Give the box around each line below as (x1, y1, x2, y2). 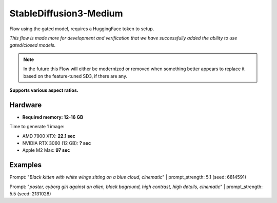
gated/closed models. (9, 42, 56, 48)
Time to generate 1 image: (9, 124, 65, 130)
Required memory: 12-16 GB (22, 114, 83, 120)
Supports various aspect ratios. (9, 87, 79, 93)
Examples (9, 160, 42, 169)
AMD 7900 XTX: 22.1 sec (22, 133, 75, 139)
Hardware (9, 100, 42, 109)
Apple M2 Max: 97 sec (22, 147, 70, 153)
